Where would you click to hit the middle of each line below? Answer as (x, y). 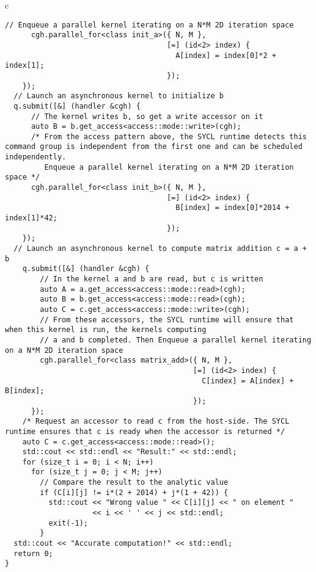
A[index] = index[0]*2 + (226, 55)
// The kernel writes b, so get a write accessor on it (147, 116)
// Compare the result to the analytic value (134, 483)
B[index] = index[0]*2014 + (233, 208)
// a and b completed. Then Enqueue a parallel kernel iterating (176, 340)
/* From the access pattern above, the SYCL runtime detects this (169, 136)
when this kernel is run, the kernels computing (106, 330)
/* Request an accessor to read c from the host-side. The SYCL (156, 422)
